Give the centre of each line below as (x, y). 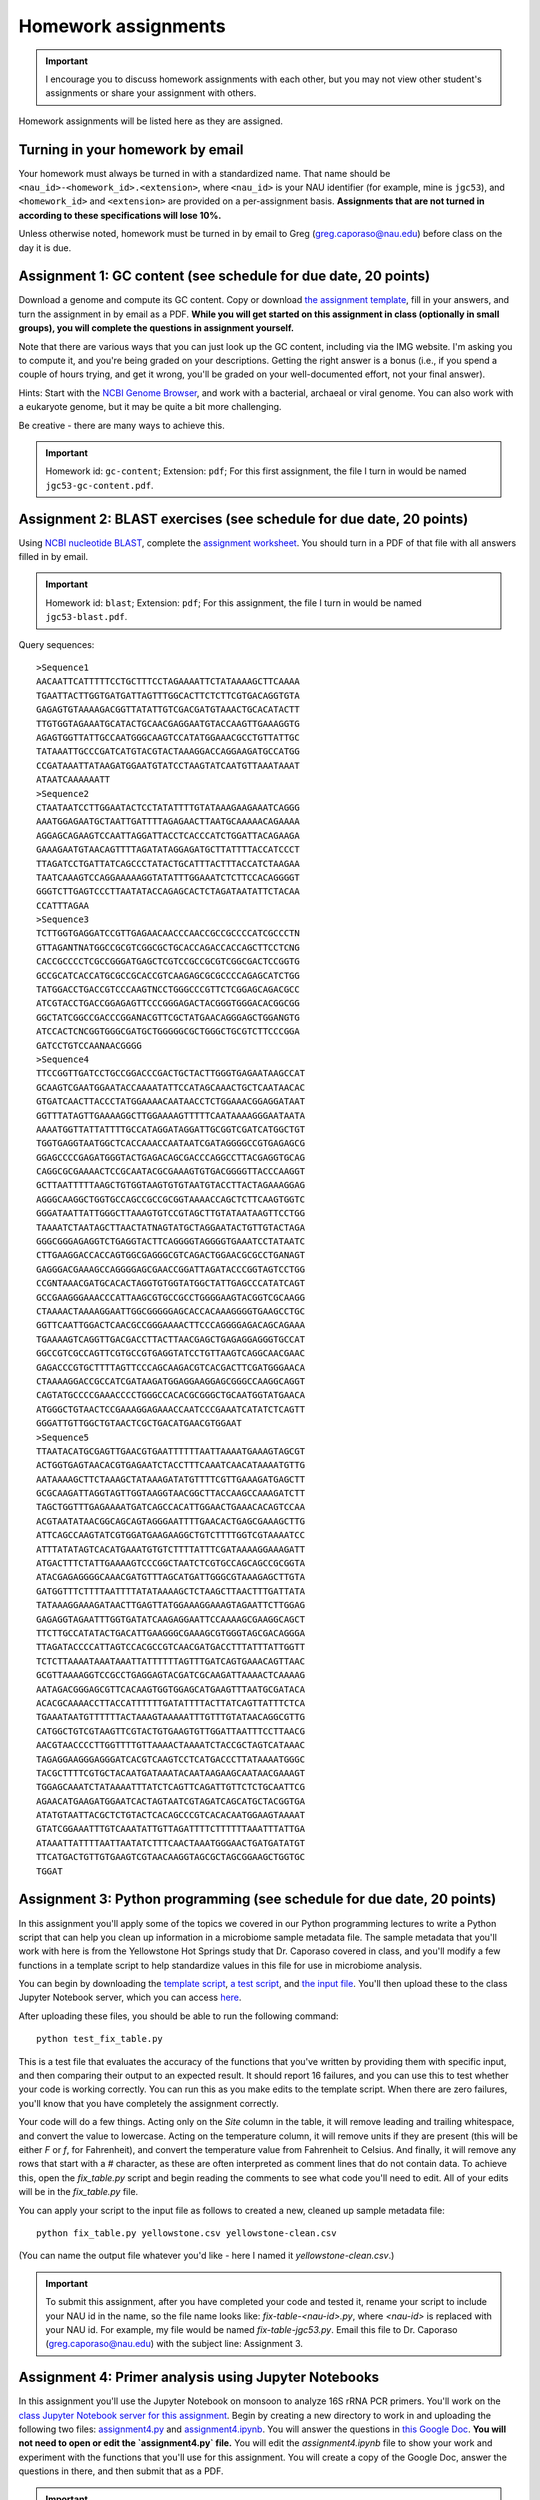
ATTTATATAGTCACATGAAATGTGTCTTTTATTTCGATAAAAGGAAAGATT (170, 1549)
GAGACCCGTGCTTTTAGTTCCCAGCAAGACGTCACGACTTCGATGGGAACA (170, 1367)
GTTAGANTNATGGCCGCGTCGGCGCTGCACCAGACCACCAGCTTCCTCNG (168, 947)
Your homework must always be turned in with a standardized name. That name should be (204, 173)
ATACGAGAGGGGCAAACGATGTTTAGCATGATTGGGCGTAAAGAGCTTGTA (170, 1577)
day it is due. (45, 247)
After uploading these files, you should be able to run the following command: (178, 2016)
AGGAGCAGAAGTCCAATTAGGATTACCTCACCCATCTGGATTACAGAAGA (168, 835)
